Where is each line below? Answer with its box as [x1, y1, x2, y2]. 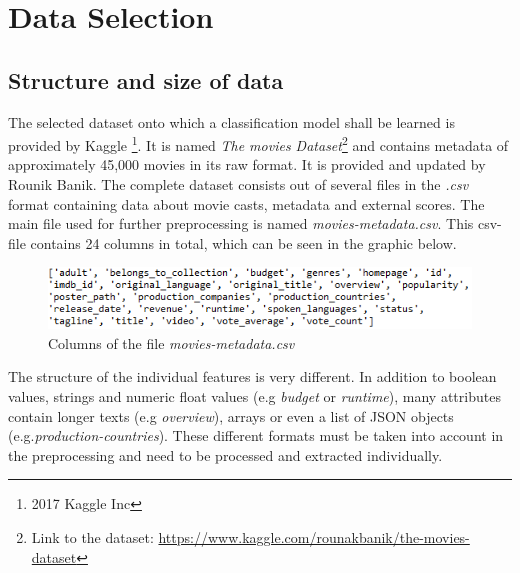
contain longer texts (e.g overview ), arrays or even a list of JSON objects [8, 405, 454, 426]
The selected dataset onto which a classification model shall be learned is [8, 111, 455, 132]
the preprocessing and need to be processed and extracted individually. [8, 444, 443, 465]
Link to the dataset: [31, 526, 154, 547]
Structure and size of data [8, 64, 284, 95]
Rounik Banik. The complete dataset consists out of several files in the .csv [8, 174, 469, 195]
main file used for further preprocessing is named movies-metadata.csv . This [8, 213, 474, 234]
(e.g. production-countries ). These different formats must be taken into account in [8, 425, 504, 446]
